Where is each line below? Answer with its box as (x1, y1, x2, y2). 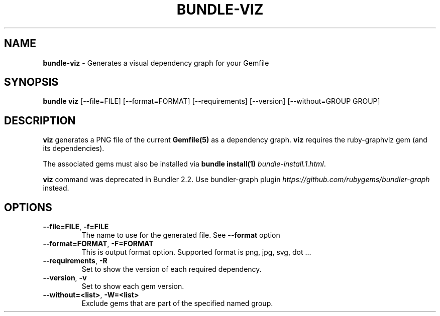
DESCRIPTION (4, 114, 76, 127)
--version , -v (43, 273, 87, 282)
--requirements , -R (43, 256, 107, 265)
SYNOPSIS (4, 76, 59, 89)
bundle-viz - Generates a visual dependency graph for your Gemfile (43, 58, 269, 67)
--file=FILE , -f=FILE (43, 222, 109, 231)
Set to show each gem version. (81, 282, 184, 291)
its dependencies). (43, 144, 104, 153)
